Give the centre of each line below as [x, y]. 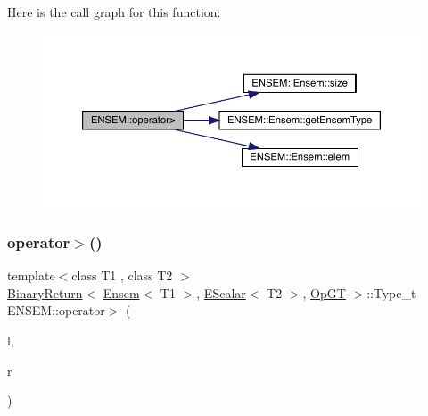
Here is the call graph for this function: [114, 12]
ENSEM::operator [56, 310]
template [31, 275]
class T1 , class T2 [122, 275]
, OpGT [324, 292]
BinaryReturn [45, 292]
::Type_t [391, 292]
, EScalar [221, 292]
